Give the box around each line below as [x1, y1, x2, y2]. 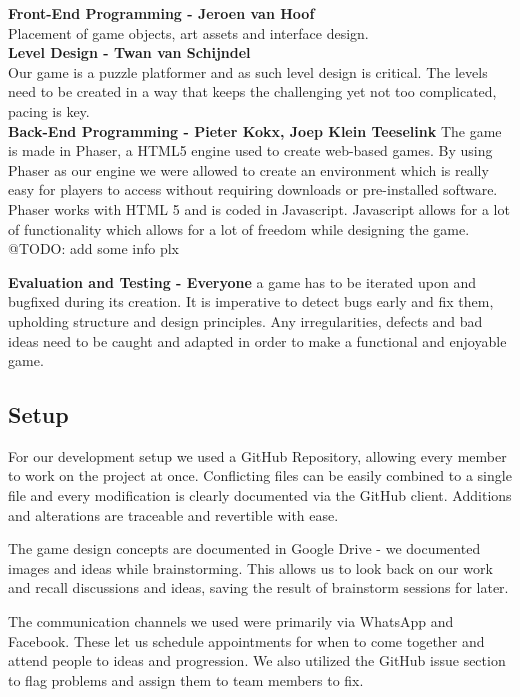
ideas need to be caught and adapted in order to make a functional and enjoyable [8, 330, 507, 351]
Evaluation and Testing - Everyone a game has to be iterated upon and [8, 271, 477, 292]
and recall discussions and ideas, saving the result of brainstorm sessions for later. [8, 577, 509, 598]
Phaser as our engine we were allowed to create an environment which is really [8, 159, 489, 180]
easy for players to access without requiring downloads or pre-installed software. [8, 179, 498, 200]
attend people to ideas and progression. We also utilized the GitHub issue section [8, 650, 506, 671]
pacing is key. [8, 100, 90, 121]
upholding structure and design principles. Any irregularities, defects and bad [8, 310, 483, 331]
